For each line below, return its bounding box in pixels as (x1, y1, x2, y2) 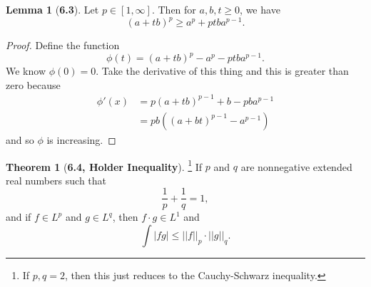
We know (6, 63, 46, 78)
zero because (6, 77, 61, 92)
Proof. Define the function (6, 38, 120, 53)
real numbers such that (6, 172, 107, 187)
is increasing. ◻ (46, 132, 116, 147)
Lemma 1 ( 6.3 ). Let (6, 2, 99, 16)
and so (6, 132, 34, 147)
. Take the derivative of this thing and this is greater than (96, 63, 349, 78)
